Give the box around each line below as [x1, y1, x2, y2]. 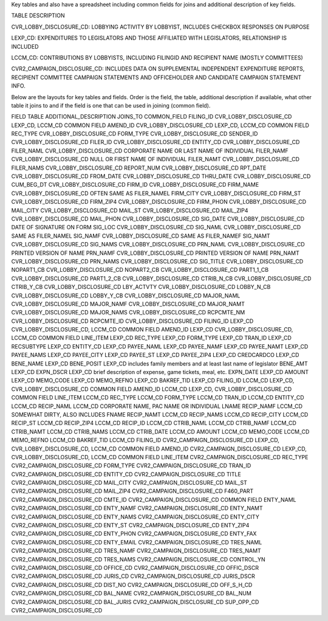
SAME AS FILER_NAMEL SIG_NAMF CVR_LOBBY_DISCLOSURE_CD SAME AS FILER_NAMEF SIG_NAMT [11, 232, 270, 240]
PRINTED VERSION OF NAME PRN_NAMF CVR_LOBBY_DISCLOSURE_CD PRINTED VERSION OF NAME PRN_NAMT [11, 249, 300, 257]
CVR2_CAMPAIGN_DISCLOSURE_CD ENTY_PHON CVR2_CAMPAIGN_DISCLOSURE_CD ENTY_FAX [11, 530, 257, 538]
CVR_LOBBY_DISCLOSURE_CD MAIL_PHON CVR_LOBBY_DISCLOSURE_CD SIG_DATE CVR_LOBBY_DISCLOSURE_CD [11, 215, 305, 222]
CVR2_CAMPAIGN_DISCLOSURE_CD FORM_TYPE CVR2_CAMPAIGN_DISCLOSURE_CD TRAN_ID [11, 462, 251, 470]
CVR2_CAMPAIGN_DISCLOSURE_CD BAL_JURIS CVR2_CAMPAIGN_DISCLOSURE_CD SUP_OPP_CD [11, 598, 259, 605]
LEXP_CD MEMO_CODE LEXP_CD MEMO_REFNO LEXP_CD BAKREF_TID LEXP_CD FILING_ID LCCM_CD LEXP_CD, [11, 377, 295, 384]
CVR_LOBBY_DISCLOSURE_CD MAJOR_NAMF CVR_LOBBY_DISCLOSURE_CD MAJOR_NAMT [11, 300, 245, 307]
